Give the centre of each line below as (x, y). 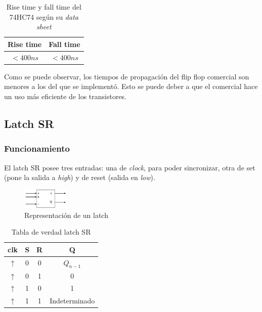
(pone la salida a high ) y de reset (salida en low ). (80, 177)
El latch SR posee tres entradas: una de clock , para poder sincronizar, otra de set (130, 167)
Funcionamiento (37, 148)
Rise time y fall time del (44, 7)
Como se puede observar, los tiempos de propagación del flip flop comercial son (127, 76)
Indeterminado (72, 301)
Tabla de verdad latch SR (51, 232)
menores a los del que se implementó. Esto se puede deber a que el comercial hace (131, 86)
